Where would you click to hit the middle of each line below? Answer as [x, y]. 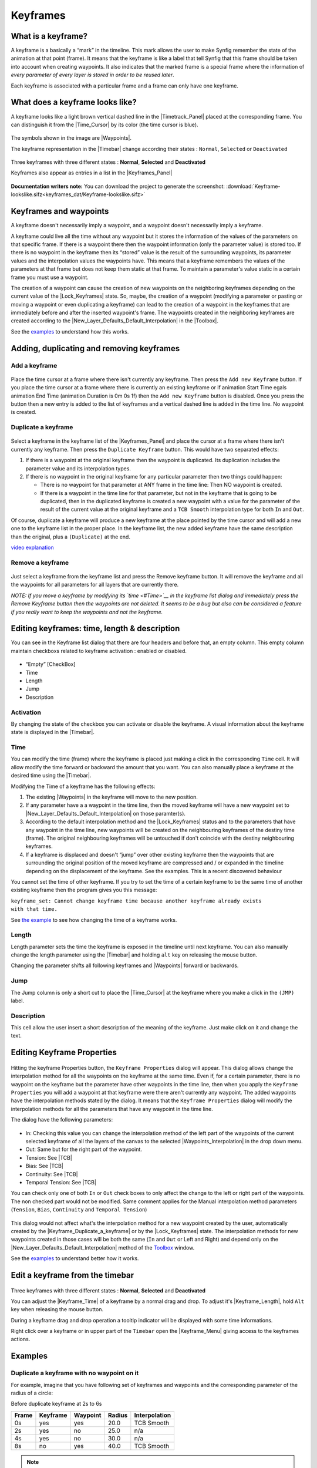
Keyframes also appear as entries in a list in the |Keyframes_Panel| [92, 173]
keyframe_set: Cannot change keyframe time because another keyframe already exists [136, 901]
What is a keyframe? [49, 36]
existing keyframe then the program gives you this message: [84, 890]
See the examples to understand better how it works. [75, 1258]
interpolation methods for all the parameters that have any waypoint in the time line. [112, 1109]
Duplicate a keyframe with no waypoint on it [75, 1373]
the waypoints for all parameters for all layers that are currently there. [95, 585]
